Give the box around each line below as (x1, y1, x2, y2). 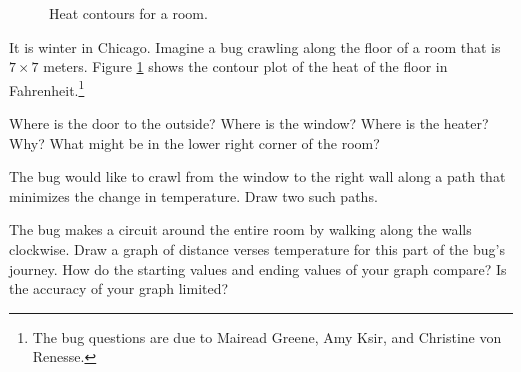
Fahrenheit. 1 (9, 76, 85, 100)
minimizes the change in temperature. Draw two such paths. (9, 185, 378, 206)
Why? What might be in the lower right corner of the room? (9, 132, 380, 153)
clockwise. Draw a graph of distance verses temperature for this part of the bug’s (9, 239, 505, 259)
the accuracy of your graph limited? (9, 278, 229, 299)
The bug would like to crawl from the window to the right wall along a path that (9, 166, 506, 187)
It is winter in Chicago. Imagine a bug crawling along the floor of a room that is (9, 36, 501, 57)
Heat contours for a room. (49, 3, 208, 23)
